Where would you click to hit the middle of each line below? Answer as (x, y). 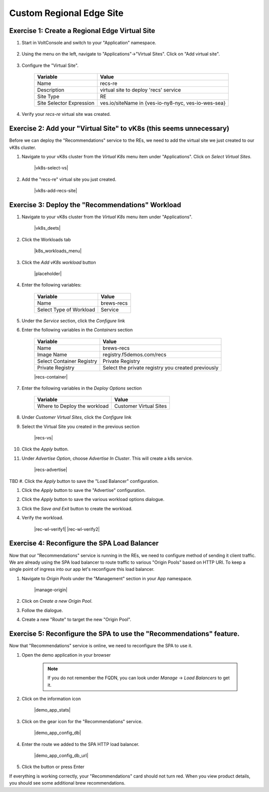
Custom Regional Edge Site (67, 13)
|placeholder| (48, 273)
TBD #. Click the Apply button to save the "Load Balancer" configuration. (84, 481)
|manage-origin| (51, 590)
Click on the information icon (51, 699)
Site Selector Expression (66, 103)
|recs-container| (51, 377)
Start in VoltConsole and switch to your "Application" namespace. (89, 43)
